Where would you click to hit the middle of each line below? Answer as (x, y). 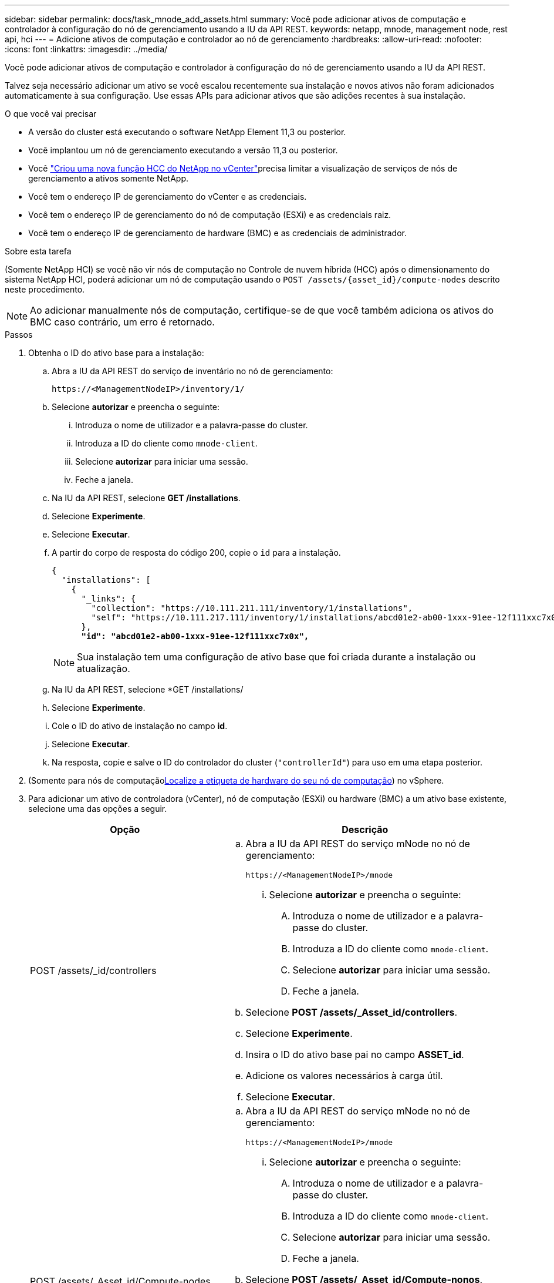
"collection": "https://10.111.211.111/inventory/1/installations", (252, 608)
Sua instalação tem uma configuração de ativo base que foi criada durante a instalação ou (276, 657)
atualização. (104, 669)
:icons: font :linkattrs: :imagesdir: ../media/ (86, 49)
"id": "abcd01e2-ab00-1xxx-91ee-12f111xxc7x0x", (195, 636)
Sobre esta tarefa (38, 251)
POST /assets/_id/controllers (93, 970)
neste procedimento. (45, 289)
